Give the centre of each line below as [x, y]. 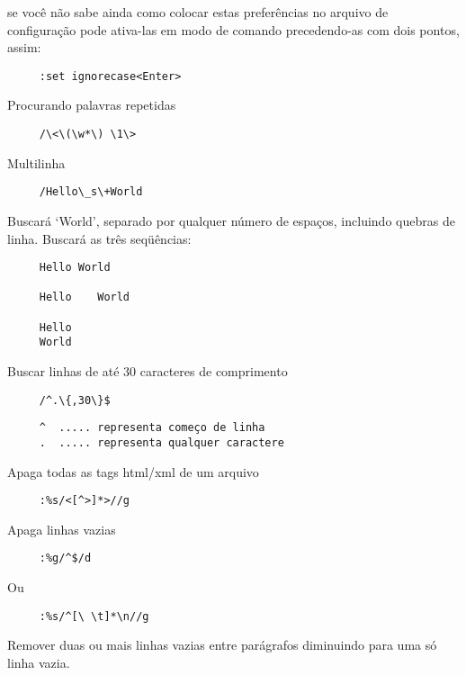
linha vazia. [39, 662]
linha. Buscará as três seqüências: [99, 238]
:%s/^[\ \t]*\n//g [94, 616]
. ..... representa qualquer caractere [161, 442]
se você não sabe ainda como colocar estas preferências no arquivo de [198, 12]
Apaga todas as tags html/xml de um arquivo [133, 471]
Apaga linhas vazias [62, 529]
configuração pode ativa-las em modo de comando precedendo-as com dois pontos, [233, 29]
